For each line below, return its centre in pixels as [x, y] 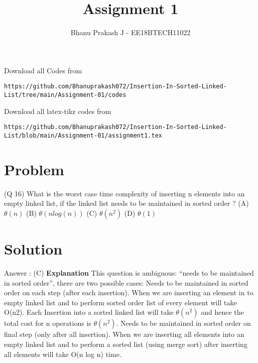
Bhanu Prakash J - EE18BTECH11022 [131, 32]
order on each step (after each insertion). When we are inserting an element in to [129, 292]
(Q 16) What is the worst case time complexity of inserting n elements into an [124, 193]
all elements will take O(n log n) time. [63, 354]
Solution [33, 249]
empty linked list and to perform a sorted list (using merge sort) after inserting [126, 344]
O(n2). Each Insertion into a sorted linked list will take [89, 312]
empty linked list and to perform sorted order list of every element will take [120, 302]
